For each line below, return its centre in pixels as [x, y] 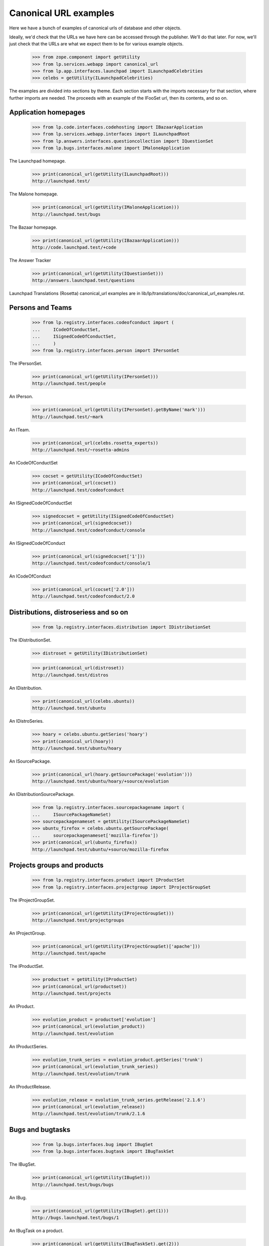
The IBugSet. [22, 1164]
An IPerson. [21, 397]
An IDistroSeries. [27, 721]
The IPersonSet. [26, 363]
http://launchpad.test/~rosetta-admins [81, 450]
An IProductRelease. [30, 1087]
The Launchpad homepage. [38, 161]
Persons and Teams [41, 308]
